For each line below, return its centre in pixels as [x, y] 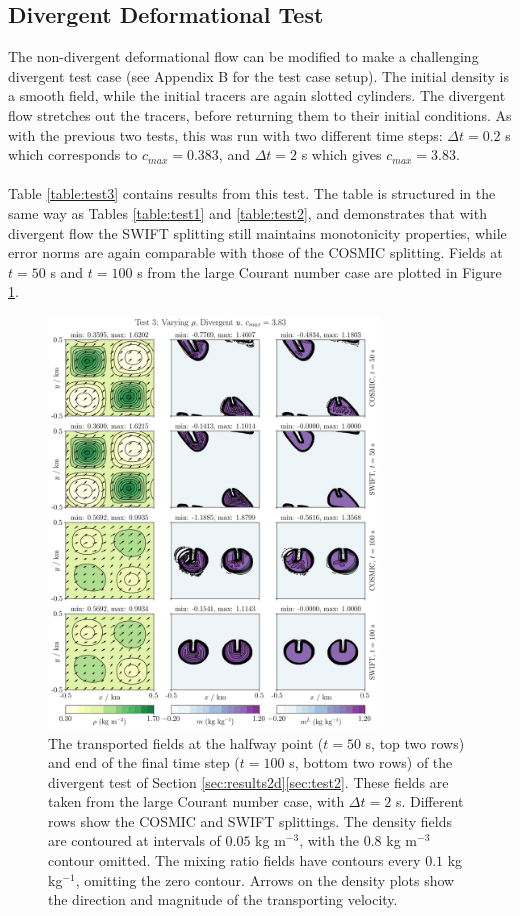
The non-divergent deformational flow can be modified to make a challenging [243, 56]
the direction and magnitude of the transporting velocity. [223, 899]
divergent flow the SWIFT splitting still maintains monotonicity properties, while [257, 232]
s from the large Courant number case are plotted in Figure [319, 271]
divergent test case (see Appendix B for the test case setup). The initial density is [258, 75]
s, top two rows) [415, 742]
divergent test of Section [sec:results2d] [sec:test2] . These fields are [248, 781]
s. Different [429, 801]
